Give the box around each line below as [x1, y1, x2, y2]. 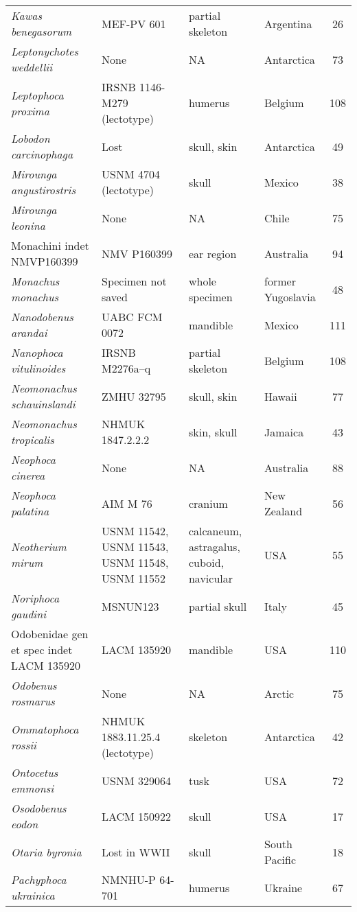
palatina [11, 503, 49, 519]
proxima [11, 102, 49, 119]
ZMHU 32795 [102, 388, 166, 404]
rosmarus [11, 693, 55, 709]
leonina [11, 218, 45, 233]
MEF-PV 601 [102, 15, 166, 32]
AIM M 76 [102, 495, 152, 511]
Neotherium [11, 539, 67, 554]
